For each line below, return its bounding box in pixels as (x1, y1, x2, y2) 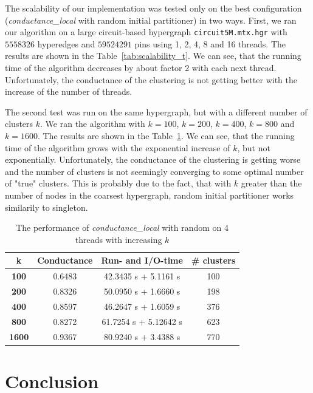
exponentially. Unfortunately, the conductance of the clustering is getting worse (5, 153, 301, 166)
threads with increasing (75, 233, 162, 245)
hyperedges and (37, 37, 95, 50)
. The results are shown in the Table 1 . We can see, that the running (37, 129, 295, 142)
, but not (237, 141, 270, 154)
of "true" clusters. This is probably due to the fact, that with (5, 177, 232, 190)
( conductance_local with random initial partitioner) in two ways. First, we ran (5, 13, 297, 26)
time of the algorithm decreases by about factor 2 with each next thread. (5, 61, 277, 74)
